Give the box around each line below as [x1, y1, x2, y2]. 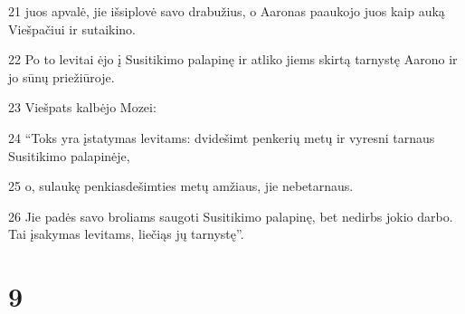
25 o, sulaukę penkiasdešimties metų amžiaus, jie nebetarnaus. [8, 176, 354, 195]
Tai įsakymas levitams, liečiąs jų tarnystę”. [8, 224, 244, 243]
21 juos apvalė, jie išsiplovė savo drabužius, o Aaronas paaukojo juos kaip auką [8, 2, 445, 20]
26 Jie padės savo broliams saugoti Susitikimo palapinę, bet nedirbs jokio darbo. [8, 206, 453, 225]
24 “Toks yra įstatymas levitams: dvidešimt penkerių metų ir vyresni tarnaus [8, 128, 435, 147]
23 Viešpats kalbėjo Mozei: [8, 98, 157, 117]
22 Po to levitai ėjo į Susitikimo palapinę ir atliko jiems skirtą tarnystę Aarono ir [8, 50, 458, 69]
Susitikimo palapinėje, [8, 146, 130, 165]
